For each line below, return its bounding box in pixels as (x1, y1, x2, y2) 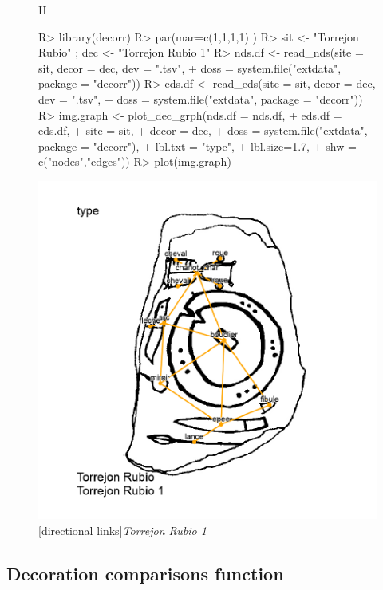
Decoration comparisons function (6, 560, 284, 585)
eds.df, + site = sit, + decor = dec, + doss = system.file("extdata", (38, 122, 368, 139)
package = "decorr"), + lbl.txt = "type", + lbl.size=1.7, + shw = (38, 137, 357, 154)
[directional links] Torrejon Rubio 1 (38, 521, 207, 538)
